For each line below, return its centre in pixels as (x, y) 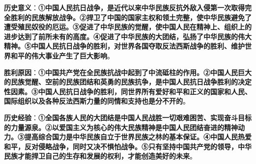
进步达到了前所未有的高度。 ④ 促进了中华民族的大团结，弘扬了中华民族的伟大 (128, 36)
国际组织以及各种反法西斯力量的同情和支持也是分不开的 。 (97, 101)
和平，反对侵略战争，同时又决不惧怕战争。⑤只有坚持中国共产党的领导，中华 (128, 146)
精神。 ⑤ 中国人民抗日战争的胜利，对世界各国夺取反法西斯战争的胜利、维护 (124, 46)
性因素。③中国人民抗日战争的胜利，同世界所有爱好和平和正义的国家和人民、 (128, 91)
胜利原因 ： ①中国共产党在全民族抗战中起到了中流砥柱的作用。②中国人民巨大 (128, 72)
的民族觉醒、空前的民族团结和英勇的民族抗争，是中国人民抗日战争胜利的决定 (128, 82)
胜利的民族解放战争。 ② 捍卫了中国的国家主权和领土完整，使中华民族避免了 (131, 17)
